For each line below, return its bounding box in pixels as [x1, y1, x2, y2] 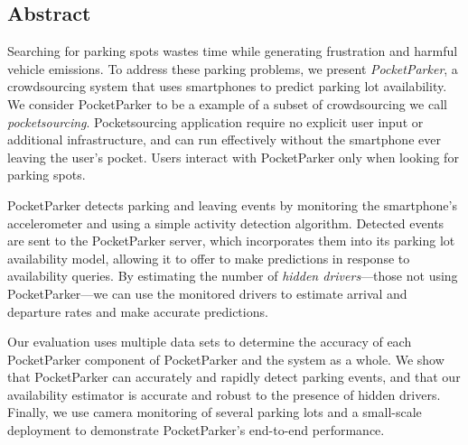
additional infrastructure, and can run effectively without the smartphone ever [7, 130, 441, 149]
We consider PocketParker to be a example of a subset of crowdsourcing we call [7, 94, 447, 113]
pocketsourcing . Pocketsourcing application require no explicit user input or [7, 112, 424, 131]
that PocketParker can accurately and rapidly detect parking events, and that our [7, 367, 461, 386]
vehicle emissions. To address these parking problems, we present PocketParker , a [7, 59, 458, 78]
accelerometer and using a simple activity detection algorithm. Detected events [7, 213, 445, 232]
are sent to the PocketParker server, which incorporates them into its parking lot [7, 231, 455, 250]
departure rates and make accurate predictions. [7, 301, 268, 320]
